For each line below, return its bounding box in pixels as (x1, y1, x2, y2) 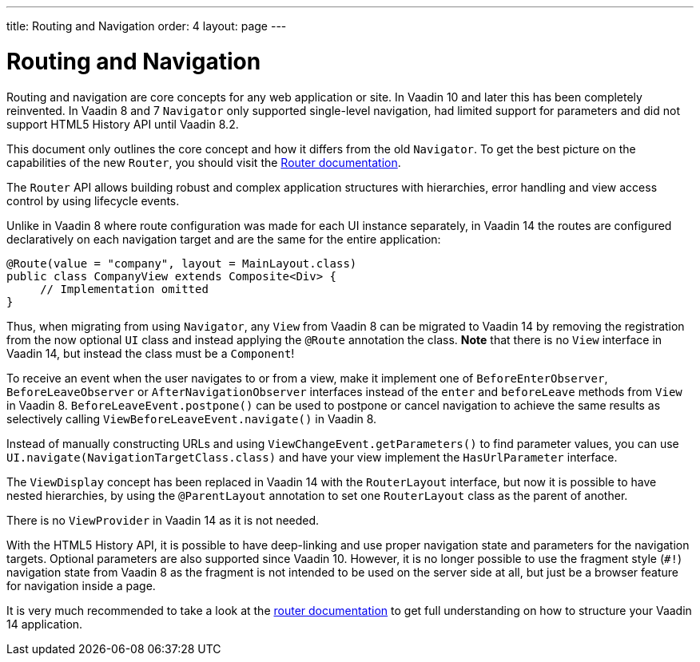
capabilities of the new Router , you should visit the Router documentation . (6, 155, 401, 169)
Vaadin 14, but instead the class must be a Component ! (6, 346, 295, 360)
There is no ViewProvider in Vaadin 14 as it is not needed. (6, 513, 320, 527)
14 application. (6, 616, 83, 631)
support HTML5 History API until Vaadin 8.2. (6, 117, 239, 131)
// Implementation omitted (40, 282, 209, 295)
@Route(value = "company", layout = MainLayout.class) (6, 256, 357, 270)
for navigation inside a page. (6, 578, 156, 593)
